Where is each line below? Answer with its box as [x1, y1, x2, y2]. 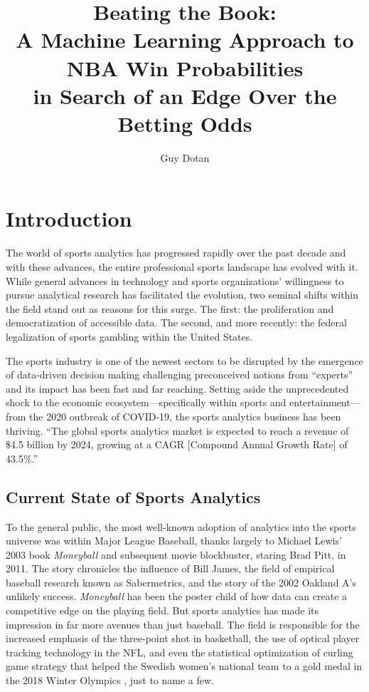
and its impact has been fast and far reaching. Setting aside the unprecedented [6, 381, 349, 396]
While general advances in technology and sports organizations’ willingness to [6, 273, 344, 288]
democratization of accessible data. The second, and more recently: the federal [6, 315, 347, 330]
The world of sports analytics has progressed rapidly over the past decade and [6, 245, 346, 260]
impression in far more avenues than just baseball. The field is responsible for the [6, 616, 360, 631]
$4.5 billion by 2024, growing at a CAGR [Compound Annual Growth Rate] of [6, 437, 348, 452]
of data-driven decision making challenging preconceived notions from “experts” [6, 367, 353, 382]
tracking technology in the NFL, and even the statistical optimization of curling [6, 644, 353, 659]
